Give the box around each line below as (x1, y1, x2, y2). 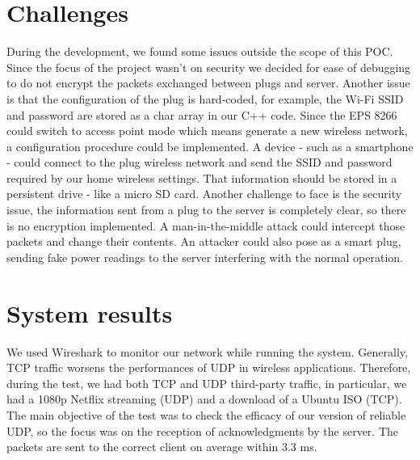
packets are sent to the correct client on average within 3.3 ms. (6, 438, 317, 455)
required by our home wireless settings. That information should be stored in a (6, 169, 397, 186)
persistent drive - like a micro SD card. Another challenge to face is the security (6, 185, 402, 202)
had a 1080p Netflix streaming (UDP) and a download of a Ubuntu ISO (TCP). (6, 390, 402, 407)
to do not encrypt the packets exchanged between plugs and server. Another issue (6, 74, 410, 91)
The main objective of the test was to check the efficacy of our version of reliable (6, 406, 406, 423)
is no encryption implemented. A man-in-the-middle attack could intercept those (6, 217, 405, 234)
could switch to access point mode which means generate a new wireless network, (6, 122, 408, 139)
